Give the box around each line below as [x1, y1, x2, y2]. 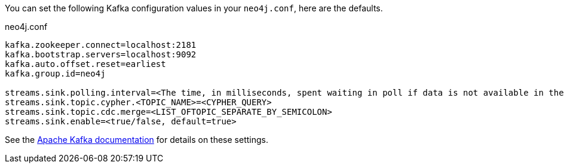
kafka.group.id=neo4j [5, 69, 106, 78]
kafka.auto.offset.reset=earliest [5, 59, 166, 69]
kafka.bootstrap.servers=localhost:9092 [5, 50, 197, 59]
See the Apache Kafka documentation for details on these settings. [5, 135, 268, 145]
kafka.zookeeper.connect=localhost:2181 [5, 40, 197, 50]
